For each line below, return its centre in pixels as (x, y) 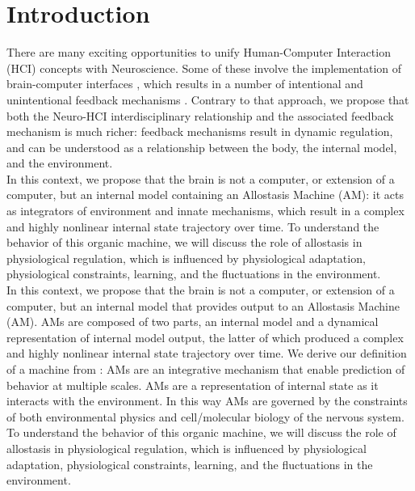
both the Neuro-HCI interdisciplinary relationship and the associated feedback (200, 115)
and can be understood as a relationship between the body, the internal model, (202, 147)
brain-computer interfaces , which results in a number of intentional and (185, 84)
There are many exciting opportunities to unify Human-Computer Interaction (199, 52)
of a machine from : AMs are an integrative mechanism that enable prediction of (206, 369)
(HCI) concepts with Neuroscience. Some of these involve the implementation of (204, 68)
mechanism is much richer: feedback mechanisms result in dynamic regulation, (200, 131)
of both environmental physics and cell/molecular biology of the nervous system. (205, 416)
